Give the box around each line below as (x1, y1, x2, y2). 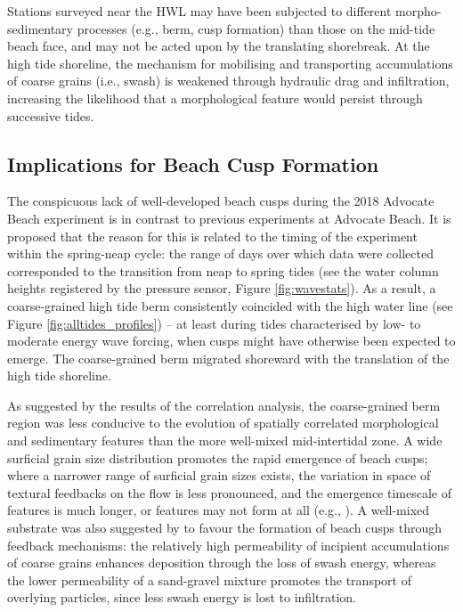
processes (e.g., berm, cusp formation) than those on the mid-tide (77, 19, 435, 37)
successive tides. (7, 106, 94, 125)
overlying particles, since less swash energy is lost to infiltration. (7, 588, 356, 607)
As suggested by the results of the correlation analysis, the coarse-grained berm (7, 396, 441, 414)
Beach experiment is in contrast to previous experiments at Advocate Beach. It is (7, 208, 451, 227)
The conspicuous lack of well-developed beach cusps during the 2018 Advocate (7, 192, 435, 210)
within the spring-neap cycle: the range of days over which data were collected (7, 244, 434, 263)
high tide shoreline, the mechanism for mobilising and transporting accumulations (7, 53, 453, 72)
